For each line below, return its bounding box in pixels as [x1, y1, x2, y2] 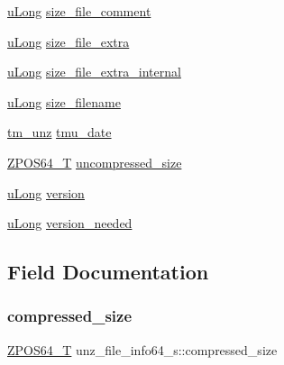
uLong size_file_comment [7, 2, 151, 20]
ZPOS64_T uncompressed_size [7, 152, 182, 171]
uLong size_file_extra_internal [7, 62, 181, 81]
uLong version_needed [7, 214, 133, 233]
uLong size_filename [7, 92, 121, 111]
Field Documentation [7, 258, 209, 286]
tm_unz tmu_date [7, 123, 112, 141]
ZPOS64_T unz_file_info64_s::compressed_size [7, 340, 278, 359]
